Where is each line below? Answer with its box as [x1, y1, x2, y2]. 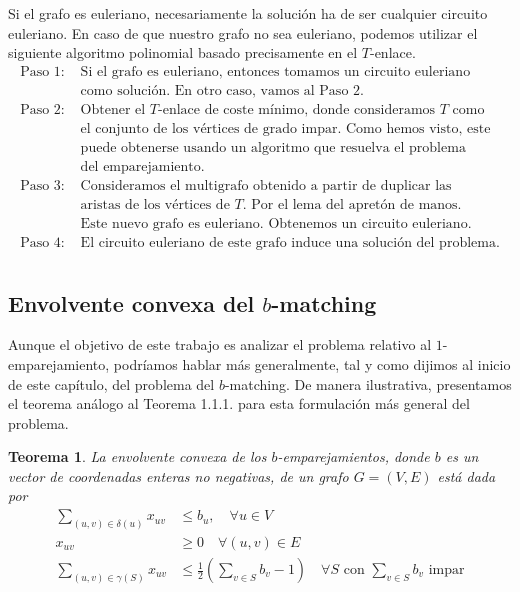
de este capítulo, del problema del [8, 373, 215, 394]
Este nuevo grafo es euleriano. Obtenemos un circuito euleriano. [80, 217, 472, 232]
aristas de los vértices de [80, 198, 230, 213]
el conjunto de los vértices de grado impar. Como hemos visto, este [80, 121, 491, 136]
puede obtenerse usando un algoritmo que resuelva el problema [80, 140, 466, 155]
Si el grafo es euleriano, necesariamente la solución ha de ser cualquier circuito [8, 3, 488, 23]
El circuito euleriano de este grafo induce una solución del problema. [80, 236, 500, 251]
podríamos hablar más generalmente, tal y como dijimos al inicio [113, 353, 511, 374]
